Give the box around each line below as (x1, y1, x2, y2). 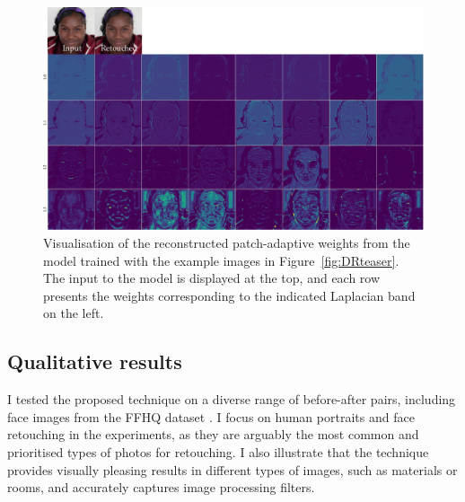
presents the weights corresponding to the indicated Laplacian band (43, 286, 416, 304)
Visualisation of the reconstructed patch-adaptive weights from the (43, 233, 410, 252)
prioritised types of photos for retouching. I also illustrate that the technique (7, 442, 429, 461)
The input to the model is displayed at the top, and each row (43, 269, 381, 287)
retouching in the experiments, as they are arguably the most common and (7, 425, 419, 444)
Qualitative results (7, 348, 182, 375)
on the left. (43, 304, 104, 322)
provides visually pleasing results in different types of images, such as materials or (7, 460, 458, 479)
